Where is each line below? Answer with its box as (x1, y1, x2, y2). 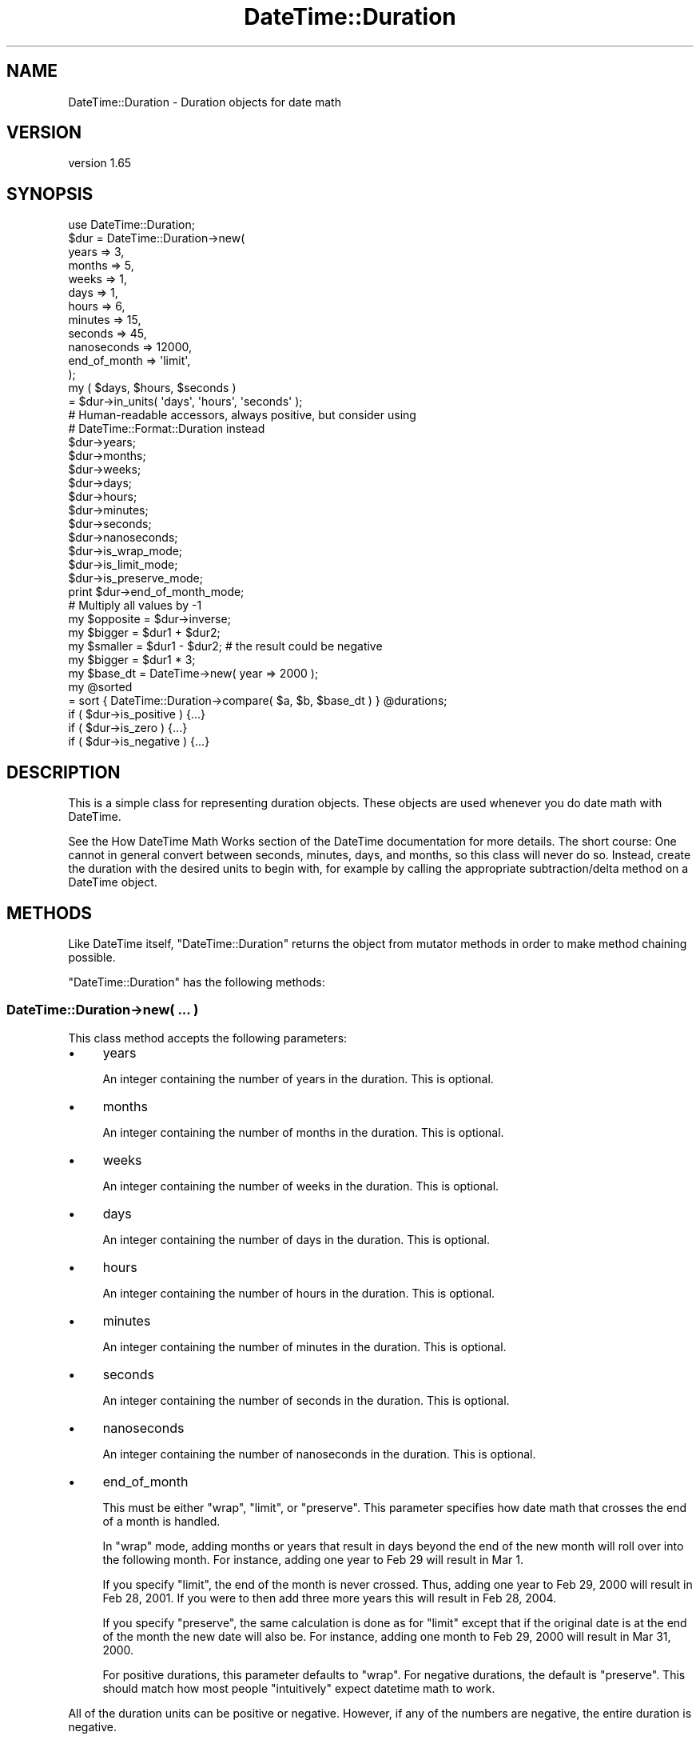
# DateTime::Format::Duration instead (68, 422, 265, 436)
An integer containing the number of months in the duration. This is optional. (102, 1125, 504, 1139)
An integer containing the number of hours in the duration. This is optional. (102, 1286, 495, 1300)
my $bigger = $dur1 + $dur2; (68, 626, 221, 640)
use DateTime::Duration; (68, 218, 195, 232)
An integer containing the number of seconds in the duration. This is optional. (102, 1393, 510, 1407)
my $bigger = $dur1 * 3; (68, 653, 196, 667)
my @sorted (68, 680, 133, 694)
